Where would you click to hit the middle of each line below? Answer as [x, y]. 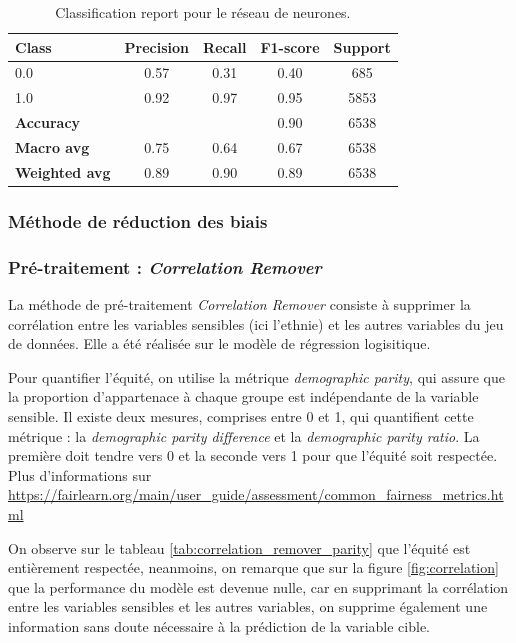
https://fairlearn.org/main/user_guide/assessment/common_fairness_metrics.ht [256, 494]
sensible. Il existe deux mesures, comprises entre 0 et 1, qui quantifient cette [241, 415]
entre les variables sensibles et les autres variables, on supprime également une [248, 606]
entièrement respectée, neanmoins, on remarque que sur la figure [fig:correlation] [253, 567]
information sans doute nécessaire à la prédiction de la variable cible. [219, 625]
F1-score [290, 46]
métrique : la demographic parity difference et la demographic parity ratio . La [244, 435]
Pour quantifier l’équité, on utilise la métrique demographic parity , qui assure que [256, 376]
